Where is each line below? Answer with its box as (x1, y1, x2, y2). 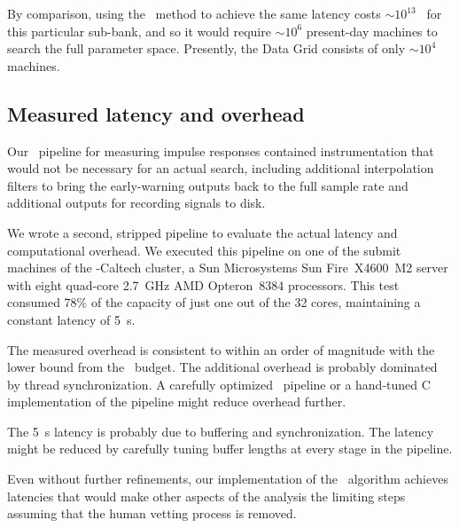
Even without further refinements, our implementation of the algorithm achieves (7, 469, 448, 488)
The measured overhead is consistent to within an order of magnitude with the (7, 340, 435, 359)
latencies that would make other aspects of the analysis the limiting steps (7, 486, 406, 505)
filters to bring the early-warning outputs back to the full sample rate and (7, 176, 408, 194)
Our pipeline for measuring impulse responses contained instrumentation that (7, 141, 434, 160)
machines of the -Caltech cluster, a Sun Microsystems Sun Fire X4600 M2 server (7, 258, 448, 277)
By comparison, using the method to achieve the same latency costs (7, 4, 381, 22)
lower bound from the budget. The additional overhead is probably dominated (7, 358, 438, 376)
